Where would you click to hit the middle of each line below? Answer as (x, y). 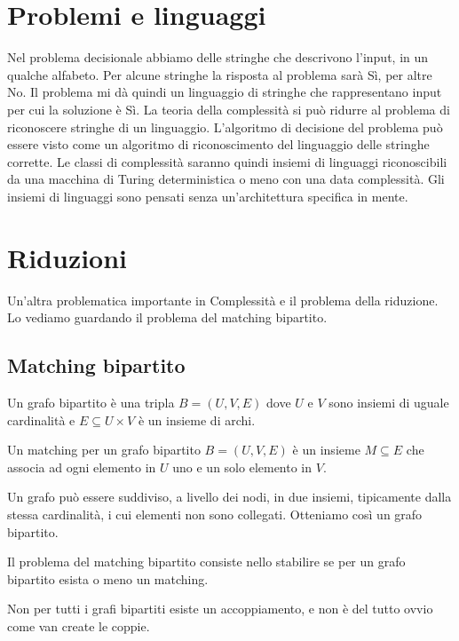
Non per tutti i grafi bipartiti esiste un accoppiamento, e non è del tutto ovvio (220, 609)
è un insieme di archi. (197, 419)
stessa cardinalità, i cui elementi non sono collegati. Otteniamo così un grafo (215, 514)
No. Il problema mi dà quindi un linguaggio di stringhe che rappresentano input (225, 92)
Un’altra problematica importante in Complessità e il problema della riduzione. (223, 300)
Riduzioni (67, 257)
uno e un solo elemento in (242, 467)
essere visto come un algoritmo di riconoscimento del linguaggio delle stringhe (218, 144)
